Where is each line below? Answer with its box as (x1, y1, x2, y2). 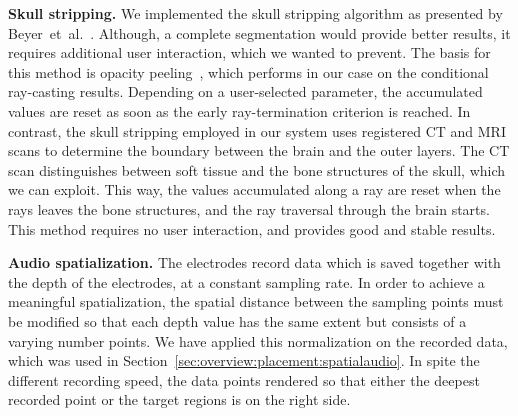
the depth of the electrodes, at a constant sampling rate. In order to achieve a (8, 271, 485, 292)
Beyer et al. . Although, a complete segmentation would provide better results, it (8, 22, 511, 43)
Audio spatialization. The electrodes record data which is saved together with (8, 252, 501, 273)
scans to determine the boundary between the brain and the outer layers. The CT (8, 140, 510, 161)
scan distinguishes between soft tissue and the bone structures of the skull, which (8, 159, 506, 180)
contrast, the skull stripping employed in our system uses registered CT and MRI (8, 120, 506, 141)
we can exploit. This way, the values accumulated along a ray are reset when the (8, 179, 501, 200)
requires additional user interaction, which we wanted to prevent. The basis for (8, 42, 491, 63)
